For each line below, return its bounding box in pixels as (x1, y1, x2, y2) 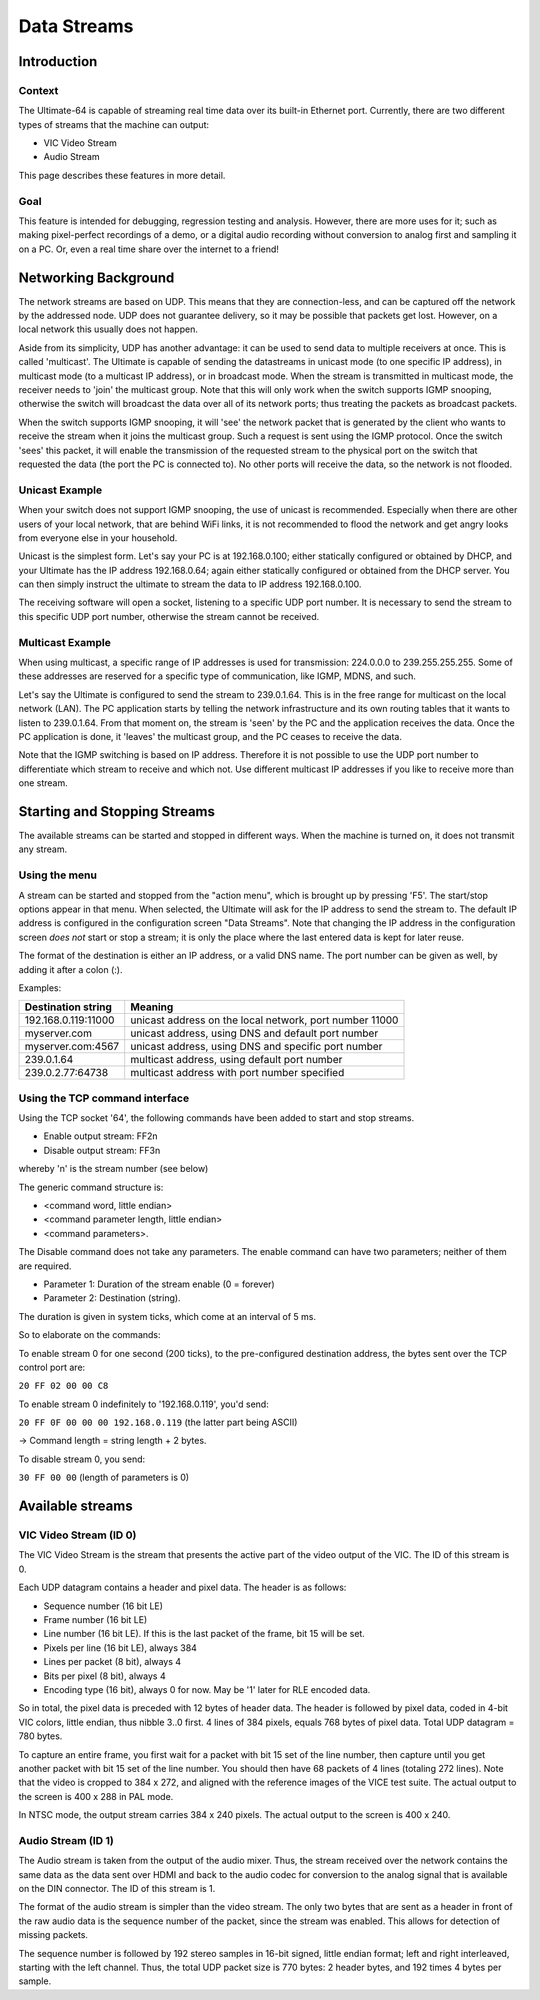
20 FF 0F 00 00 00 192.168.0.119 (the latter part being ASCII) (18, 1416, 298, 1429)
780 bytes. (18, 1730, 63, 1742)
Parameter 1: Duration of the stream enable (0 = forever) (43, 1278, 275, 1290)
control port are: (18, 1361, 86, 1373)
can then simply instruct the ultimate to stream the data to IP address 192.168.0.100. (18, 578, 362, 590)
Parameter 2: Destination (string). (43, 1292, 181, 1304)
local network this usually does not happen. (18, 323, 199, 335)
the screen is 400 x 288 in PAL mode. (18, 1790, 174, 1802)
